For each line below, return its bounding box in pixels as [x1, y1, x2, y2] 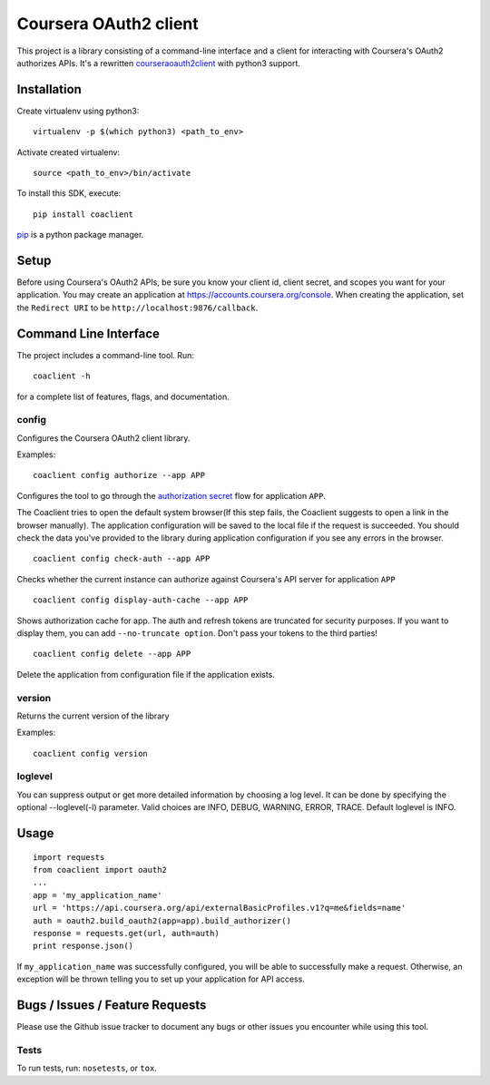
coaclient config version [33, 748, 149, 758]
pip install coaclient [33, 209, 134, 220]
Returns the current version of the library [16, 710, 170, 721]
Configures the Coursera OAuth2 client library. [16, 432, 191, 444]
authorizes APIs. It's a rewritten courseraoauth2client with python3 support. [16, 57, 301, 68]
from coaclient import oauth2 [33, 865, 168, 875]
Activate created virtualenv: [16, 146, 121, 158]
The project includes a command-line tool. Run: [16, 349, 195, 360]
